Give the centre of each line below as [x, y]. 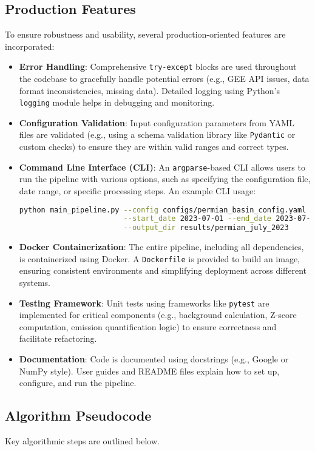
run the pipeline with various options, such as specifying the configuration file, [165, 179]
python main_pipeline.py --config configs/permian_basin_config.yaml [163, 210]
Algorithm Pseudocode [78, 415]
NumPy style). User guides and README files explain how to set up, [149, 371]
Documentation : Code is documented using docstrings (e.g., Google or [154, 359]
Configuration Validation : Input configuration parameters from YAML [157, 122]
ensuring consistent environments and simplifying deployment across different [163, 270]
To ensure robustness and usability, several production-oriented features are [145, 34]
